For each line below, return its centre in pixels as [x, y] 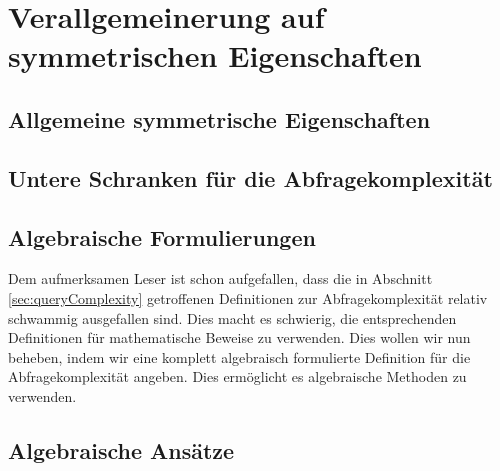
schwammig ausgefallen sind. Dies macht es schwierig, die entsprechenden [232, 317]
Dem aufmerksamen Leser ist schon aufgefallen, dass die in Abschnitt [220, 278]
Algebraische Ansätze [121, 449]
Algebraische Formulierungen [162, 236]
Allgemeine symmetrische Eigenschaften [219, 118]
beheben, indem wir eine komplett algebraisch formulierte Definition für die [239, 356]
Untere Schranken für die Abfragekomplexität [250, 177]
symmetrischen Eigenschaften [215, 55]
